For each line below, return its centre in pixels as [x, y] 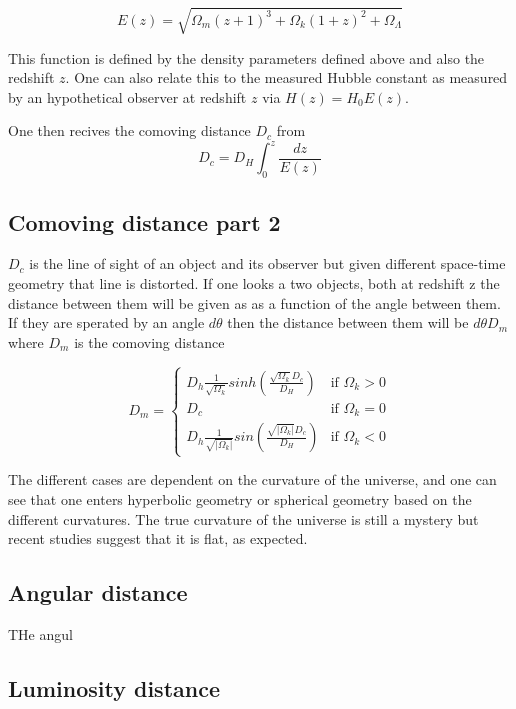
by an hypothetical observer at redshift [127, 96]
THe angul [40, 634]
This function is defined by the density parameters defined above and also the [246, 57]
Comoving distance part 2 [144, 221]
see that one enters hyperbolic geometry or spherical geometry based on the [240, 499]
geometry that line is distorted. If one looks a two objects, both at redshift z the [254, 283]
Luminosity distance [114, 688]
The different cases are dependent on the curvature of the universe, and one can [252, 479]
